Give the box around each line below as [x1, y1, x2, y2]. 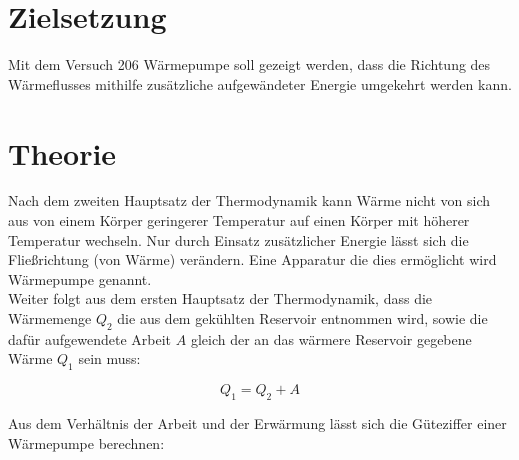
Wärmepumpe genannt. [8, 268, 152, 289]
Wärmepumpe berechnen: [8, 432, 165, 453]
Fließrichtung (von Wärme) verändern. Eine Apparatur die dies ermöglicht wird [8, 249, 497, 270]
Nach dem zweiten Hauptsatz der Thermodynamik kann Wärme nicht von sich [8, 190, 491, 211]
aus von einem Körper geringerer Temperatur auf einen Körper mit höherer [8, 210, 470, 231]
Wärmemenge [8, 308, 92, 328]
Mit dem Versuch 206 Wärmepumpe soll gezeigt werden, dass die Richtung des [8, 54, 491, 75]
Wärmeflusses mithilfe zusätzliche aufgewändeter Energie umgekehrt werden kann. [8, 73, 512, 94]
